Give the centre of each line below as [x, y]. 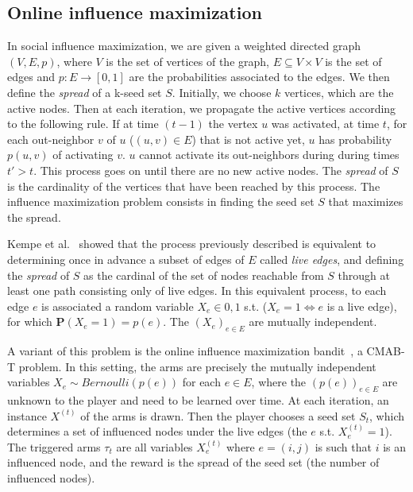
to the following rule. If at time [83, 124]
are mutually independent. [313, 322]
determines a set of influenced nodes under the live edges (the [157, 431]
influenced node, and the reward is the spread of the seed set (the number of [193, 462]
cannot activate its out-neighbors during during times [269, 155]
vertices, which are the [339, 92]
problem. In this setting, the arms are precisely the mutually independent [197, 366]
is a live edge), [362, 306]
